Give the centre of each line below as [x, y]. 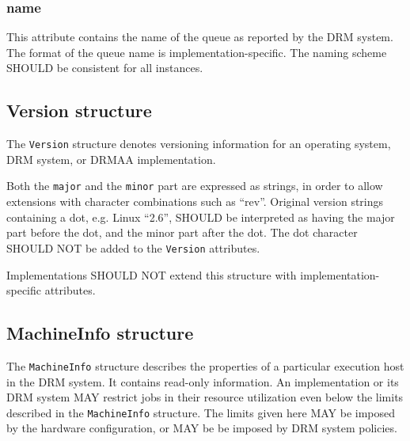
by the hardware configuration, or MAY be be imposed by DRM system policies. [202, 428]
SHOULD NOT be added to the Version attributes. [133, 247]
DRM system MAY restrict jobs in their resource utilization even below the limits [205, 397]
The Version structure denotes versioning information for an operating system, [199, 144]
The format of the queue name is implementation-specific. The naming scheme [197, 52]
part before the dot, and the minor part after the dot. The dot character [182, 232]
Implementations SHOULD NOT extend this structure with [152, 274]
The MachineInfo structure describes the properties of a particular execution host [205, 365]
